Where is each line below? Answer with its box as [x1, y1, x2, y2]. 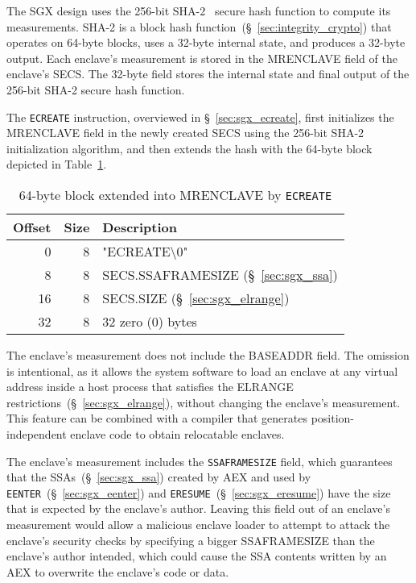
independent [6, 425, 67, 442]
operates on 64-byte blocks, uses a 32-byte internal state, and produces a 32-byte [6, 34, 406, 51]
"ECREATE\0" [102, 242, 188, 260]
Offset [13, 218, 51, 236]
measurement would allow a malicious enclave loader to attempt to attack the [6, 516, 390, 533]
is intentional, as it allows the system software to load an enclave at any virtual [6, 362, 398, 379]
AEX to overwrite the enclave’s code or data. [6, 563, 229, 580]
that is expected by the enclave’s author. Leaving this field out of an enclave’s [6, 500, 390, 517]
